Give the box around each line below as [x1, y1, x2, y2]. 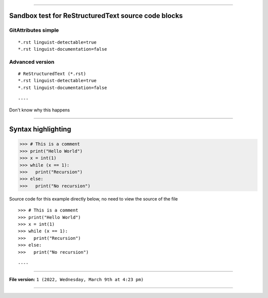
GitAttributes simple [9, 27, 59, 34]
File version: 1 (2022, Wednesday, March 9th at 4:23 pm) [9, 277, 144, 283]
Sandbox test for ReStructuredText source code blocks [9, 11, 183, 20]
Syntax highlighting [9, 125, 71, 134]
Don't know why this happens [9, 107, 70, 113]
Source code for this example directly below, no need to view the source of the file [9, 196, 178, 201]
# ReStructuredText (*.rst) [18, 71, 86, 77]
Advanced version [9, 58, 55, 65]
